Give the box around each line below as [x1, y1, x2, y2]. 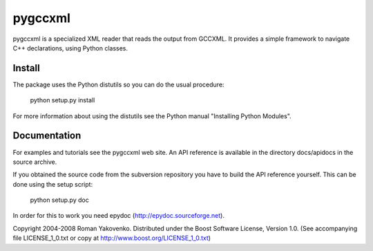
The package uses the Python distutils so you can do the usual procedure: [12, 80, 224, 89]
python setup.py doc [30, 196, 89, 204]
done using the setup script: [12, 180, 93, 188]
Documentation [12, 130, 82, 142]
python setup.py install [30, 96, 95, 104]
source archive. [12, 158, 57, 166]
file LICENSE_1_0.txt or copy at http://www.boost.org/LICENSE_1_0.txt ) [12, 234, 211, 242]
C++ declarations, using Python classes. [12, 44, 128, 52]
